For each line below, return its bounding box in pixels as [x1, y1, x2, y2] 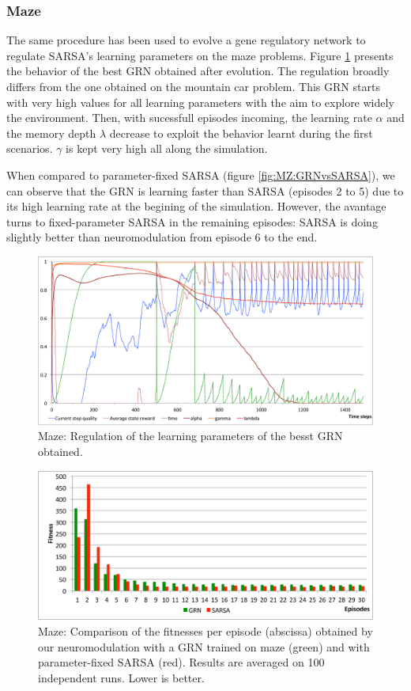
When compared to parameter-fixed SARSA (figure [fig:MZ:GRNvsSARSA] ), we [6, 166, 395, 183]
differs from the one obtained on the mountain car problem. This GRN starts [6, 78, 380, 94]
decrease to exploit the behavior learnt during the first [109, 124, 373, 141]
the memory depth [6, 124, 96, 141]
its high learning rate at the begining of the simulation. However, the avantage [6, 198, 386, 215]
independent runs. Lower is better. [38, 669, 205, 685]
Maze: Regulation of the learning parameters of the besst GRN [38, 427, 343, 444]
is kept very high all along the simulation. [66, 140, 268, 157]
